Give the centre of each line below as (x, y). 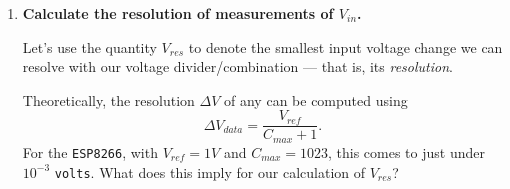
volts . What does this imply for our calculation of (210, 171)
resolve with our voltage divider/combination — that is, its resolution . (237, 66)
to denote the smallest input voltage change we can (345, 46)
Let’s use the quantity (89, 46)
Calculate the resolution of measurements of (178, 13)
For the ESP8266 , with (90, 151)
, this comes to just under (406, 151)
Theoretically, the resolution (108, 99)
